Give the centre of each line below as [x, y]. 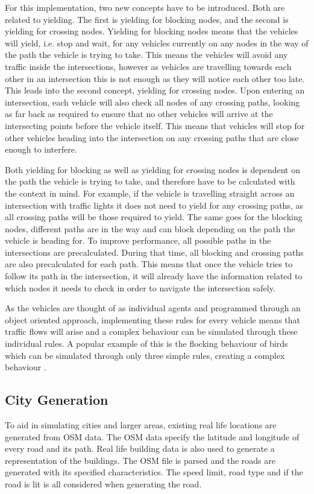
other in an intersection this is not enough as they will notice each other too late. [155, 78]
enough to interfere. [41, 149]
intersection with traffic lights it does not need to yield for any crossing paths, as [154, 205]
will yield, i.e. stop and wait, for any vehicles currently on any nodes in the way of [157, 43]
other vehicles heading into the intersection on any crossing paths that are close [152, 137]
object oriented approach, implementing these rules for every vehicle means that [153, 319]
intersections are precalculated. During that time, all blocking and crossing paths [154, 252]
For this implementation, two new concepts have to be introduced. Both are [145, 7]
